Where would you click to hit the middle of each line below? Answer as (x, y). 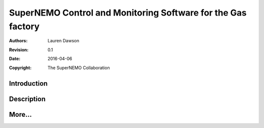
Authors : (18, 41)
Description (27, 99)
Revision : (19, 50)
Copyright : (20, 68)
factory (24, 26)
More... (21, 115)
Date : (15, 59)
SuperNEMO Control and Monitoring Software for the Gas (128, 13)
